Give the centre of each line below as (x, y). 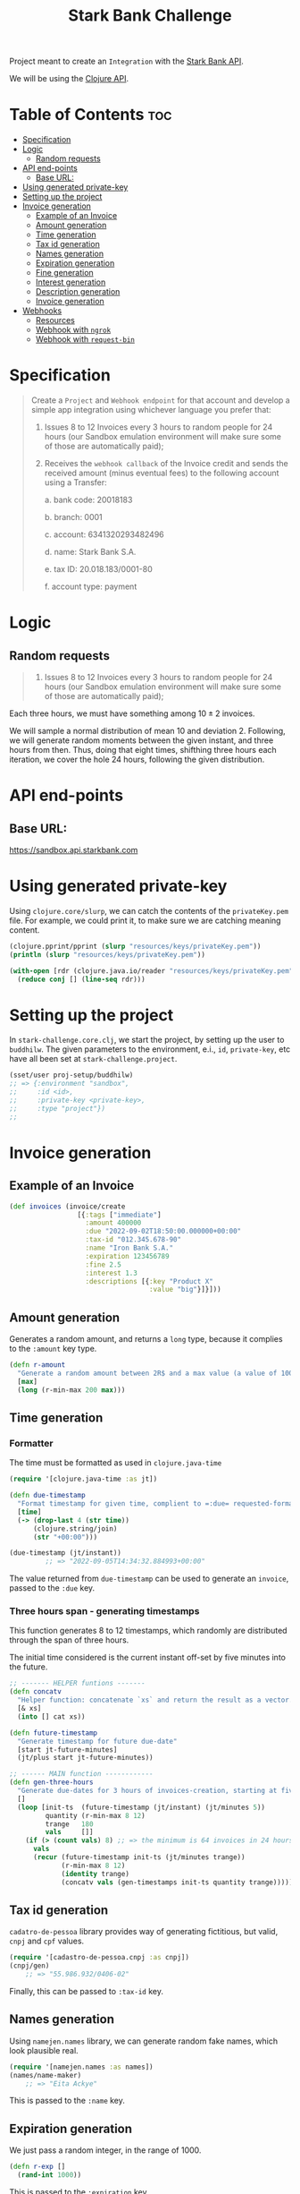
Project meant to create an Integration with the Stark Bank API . (126, 61)
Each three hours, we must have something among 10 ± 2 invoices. (132, 713)
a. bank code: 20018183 (88, 500)
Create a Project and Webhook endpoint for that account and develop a (160, 400)
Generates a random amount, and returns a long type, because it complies (146, 1339)
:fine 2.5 (104, 1264)
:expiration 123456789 (127, 1256)
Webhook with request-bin (85, 339)
